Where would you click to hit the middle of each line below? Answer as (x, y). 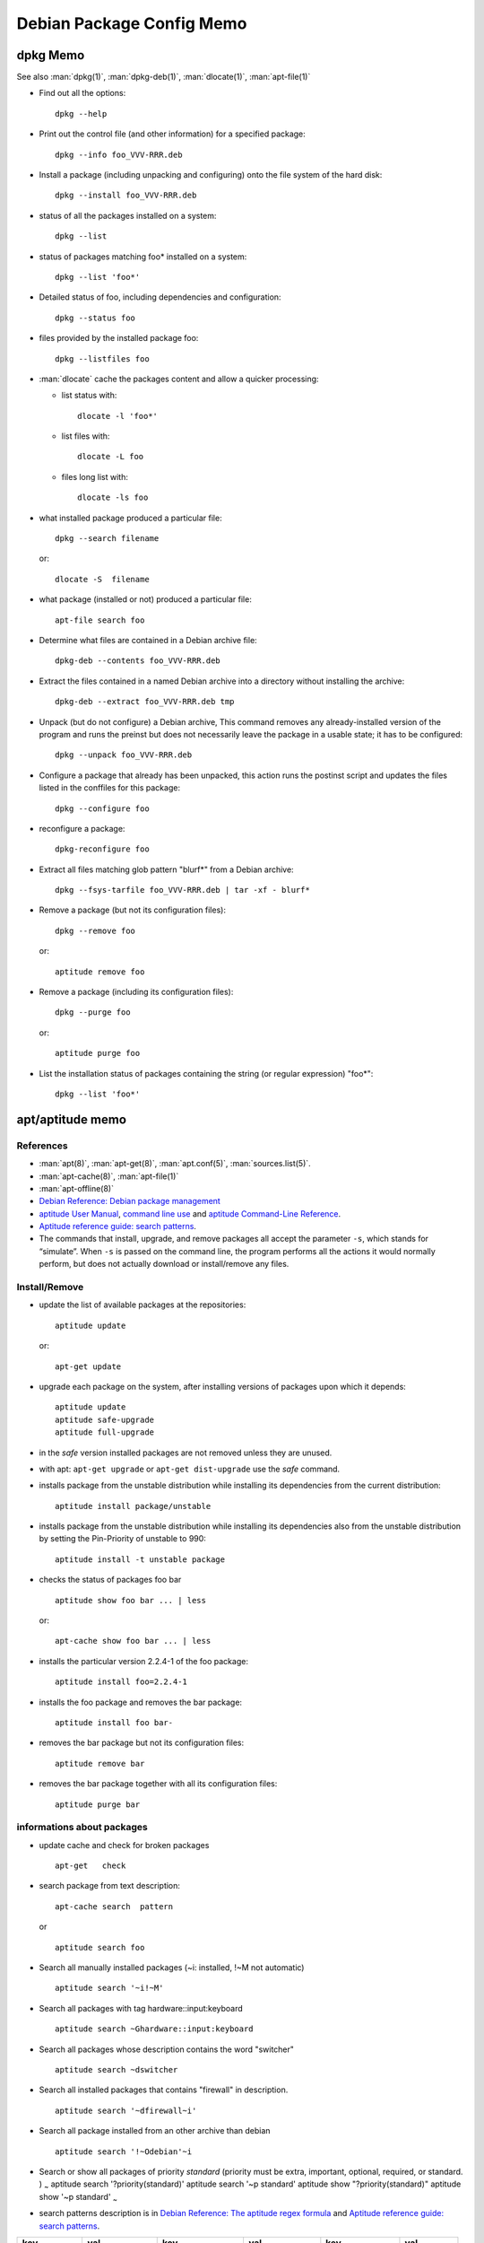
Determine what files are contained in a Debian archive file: (148, 640)
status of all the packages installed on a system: (128, 215)
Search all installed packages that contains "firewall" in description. (164, 2090)
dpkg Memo (51, 55)
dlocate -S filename (102, 579)
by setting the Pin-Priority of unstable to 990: (122, 1539)
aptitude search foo (100, 1947)
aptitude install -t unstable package (140, 1559)
